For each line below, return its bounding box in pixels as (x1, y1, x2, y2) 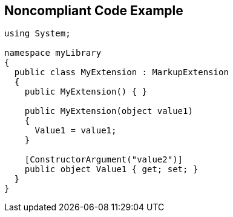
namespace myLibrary (4, 48, 102, 58)
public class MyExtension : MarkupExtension (14, 67, 229, 78)
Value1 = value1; (34, 125, 117, 136)
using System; (4, 28, 71, 39)
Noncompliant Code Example (4, 3, 183, 18)
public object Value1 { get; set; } (24, 164, 199, 175)
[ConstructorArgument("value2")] (24, 155, 183, 165)
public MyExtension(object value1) (24, 106, 193, 116)
